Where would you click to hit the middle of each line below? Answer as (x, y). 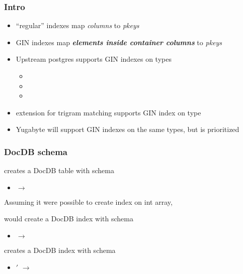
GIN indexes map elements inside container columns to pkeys (119, 42)
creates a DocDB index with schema (60, 250)
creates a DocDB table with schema (59, 170)
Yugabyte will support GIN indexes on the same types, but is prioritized (128, 129)
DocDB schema (36, 151)
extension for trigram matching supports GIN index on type (108, 112)
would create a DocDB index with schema (69, 219)
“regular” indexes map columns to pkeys (77, 25)
